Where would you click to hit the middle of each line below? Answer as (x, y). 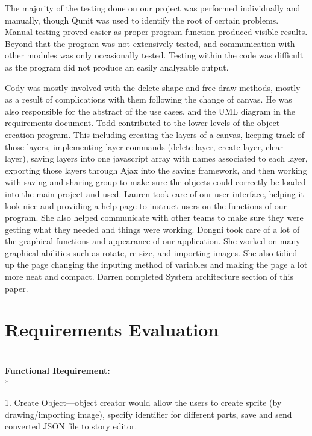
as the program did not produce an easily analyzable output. (117, 67)
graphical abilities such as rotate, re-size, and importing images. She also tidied (151, 252)
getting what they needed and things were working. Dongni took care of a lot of (152, 229)
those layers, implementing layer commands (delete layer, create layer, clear (144, 146)
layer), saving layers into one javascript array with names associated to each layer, (156, 158)
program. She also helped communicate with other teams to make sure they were (154, 217)
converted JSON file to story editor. (71, 426)
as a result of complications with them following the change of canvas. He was (148, 99)
